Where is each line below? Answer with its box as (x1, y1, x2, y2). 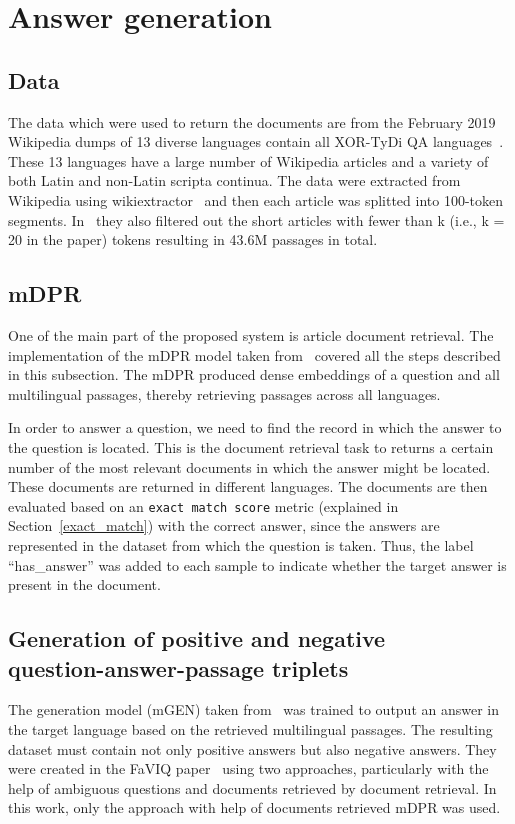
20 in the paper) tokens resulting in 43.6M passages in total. (8, 229, 378, 250)
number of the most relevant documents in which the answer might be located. (8, 456, 491, 477)
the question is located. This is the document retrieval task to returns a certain (8, 436, 494, 457)
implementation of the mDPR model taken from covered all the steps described (8, 344, 501, 365)
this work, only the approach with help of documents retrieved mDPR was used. (8, 797, 501, 818)
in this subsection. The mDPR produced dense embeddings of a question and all (8, 364, 500, 385)
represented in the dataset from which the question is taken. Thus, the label (8, 534, 474, 555)
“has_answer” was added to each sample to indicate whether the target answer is (8, 554, 507, 575)
